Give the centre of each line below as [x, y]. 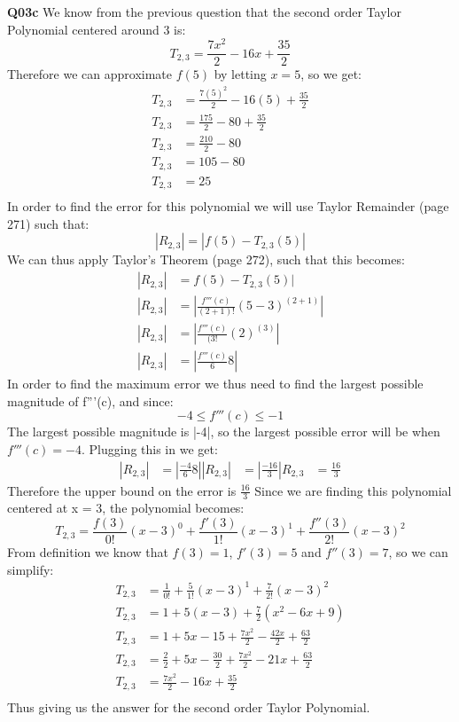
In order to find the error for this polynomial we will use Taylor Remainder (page [228, 206]
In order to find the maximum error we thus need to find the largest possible [215, 384]
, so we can [418, 552]
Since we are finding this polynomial [353, 490]
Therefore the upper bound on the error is [122, 490]
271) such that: [48, 223]
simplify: [31, 569]
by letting [240, 74]
